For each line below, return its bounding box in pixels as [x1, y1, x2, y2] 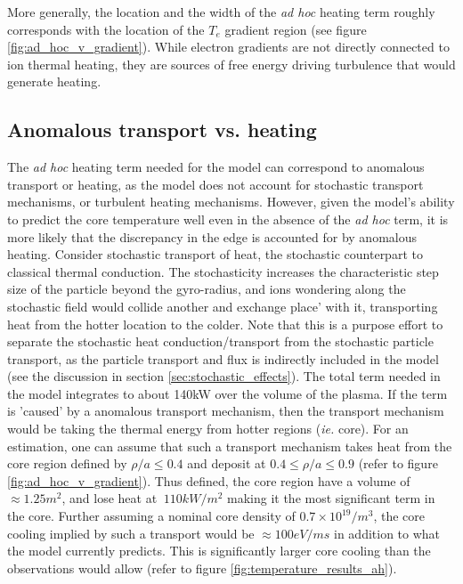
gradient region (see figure [224, 20, 367, 38]
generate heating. [7, 72, 102, 91]
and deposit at [187, 454, 266, 473]
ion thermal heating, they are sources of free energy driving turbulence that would [7, 54, 456, 73]
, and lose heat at [61, 489, 158, 507]
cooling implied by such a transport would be [7, 523, 255, 542]
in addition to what [334, 523, 441, 542]
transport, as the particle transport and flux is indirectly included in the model [7, 349, 439, 368]
